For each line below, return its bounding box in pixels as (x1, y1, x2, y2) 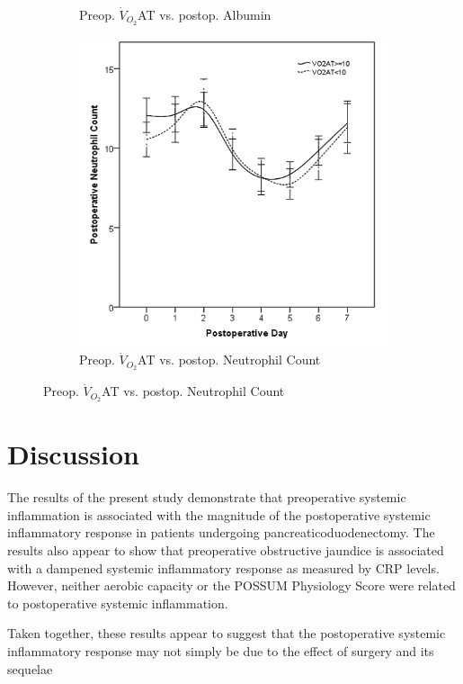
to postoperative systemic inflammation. (7, 593, 228, 612)
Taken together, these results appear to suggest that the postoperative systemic (7, 624, 446, 643)
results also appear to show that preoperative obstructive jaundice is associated (7, 541, 444, 560)
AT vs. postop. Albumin (138, 5, 272, 23)
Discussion (7, 436, 139, 472)
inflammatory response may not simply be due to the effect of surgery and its (7, 642, 434, 661)
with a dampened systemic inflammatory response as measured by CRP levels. (7, 558, 440, 577)
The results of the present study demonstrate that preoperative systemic (7, 488, 406, 507)
